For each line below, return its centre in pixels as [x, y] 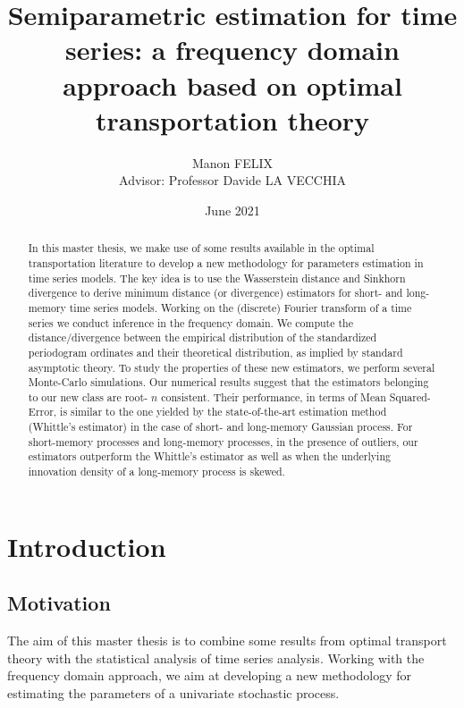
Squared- [410, 396]
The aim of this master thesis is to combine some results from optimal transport [227, 641]
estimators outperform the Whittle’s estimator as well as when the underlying [209, 456]
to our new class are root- [88, 396]
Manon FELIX [232, 162]
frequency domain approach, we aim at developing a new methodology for [210, 675]
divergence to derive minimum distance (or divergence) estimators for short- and [215, 293]
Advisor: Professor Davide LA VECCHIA [232, 180]
